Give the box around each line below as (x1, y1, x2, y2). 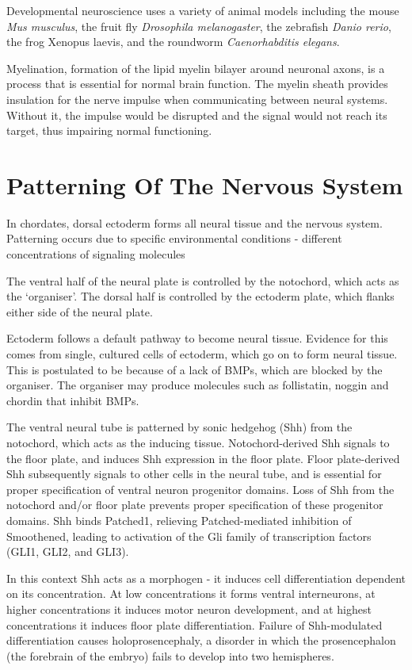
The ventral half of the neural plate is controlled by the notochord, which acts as (6, 272, 399, 289)
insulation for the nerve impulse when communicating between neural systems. (6, 90, 388, 107)
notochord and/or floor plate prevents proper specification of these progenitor (6, 496, 383, 513)
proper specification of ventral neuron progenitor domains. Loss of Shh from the (6, 480, 395, 497)
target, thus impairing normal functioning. (6, 122, 212, 139)
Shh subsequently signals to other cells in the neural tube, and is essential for (6, 465, 382, 482)
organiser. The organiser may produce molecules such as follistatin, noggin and (6, 377, 389, 393)
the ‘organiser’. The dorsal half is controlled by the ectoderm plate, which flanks (6, 288, 395, 304)
